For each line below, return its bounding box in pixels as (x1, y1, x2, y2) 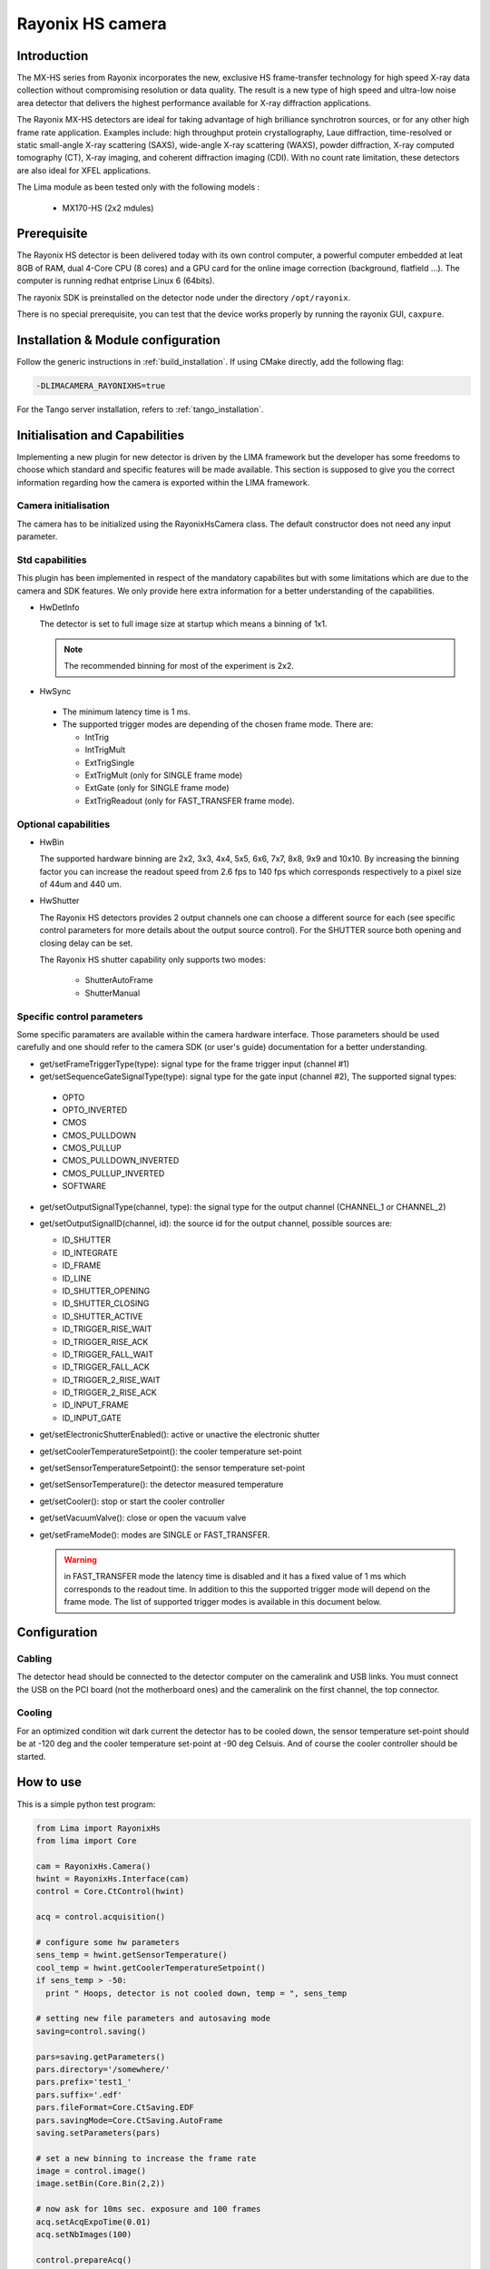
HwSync (39, 685, 72, 696)
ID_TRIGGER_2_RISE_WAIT (62, 1374, 161, 1385)
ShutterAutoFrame (84, 975, 153, 986)
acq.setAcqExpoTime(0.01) (35, 2216, 152, 2227)
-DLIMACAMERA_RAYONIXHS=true (35, 380, 166, 390)
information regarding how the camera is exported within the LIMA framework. (16, 476, 310, 487)
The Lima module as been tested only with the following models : (16, 182, 260, 192)
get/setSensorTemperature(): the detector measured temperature (39, 1479, 284, 1490)
